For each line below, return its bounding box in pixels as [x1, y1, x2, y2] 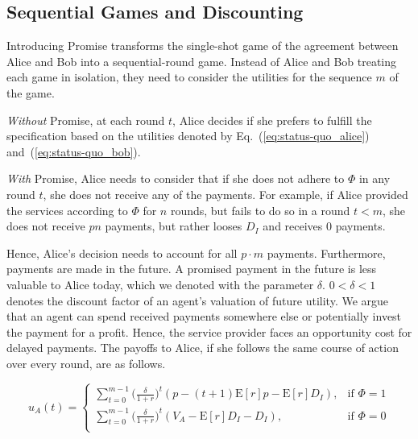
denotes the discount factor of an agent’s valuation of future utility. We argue [6, 292, 389, 309]
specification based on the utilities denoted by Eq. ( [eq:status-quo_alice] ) [6, 127, 370, 144]
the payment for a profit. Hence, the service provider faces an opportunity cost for [6, 323, 412, 340]
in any [358, 170, 391, 187]
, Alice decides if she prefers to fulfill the [172, 111, 372, 128]
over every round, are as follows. [6, 354, 166, 371]
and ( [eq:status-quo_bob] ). [6, 143, 141, 159]
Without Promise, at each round [6, 111, 165, 128]
